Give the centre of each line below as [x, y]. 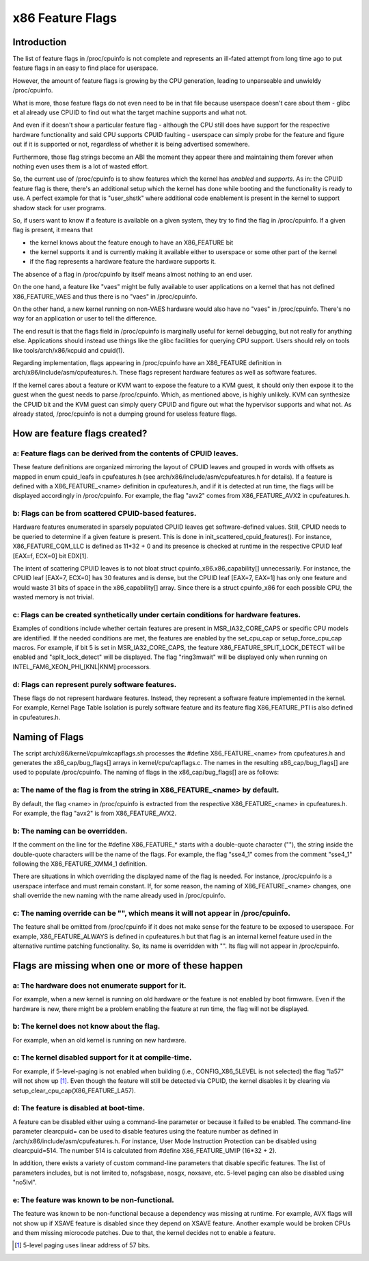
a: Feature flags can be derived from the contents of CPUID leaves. [125, 453]
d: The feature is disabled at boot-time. [79, 1108]
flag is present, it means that [53, 230]
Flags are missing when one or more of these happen [128, 965]
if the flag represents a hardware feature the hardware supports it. [123, 262]
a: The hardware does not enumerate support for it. [99, 985]
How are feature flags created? [80, 433]
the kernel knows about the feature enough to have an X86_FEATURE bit [132, 242]
